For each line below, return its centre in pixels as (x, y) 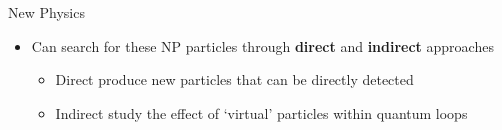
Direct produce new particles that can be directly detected (234, 79)
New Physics (46, 12)
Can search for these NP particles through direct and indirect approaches (262, 45)
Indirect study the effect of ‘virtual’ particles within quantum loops (261, 112)
